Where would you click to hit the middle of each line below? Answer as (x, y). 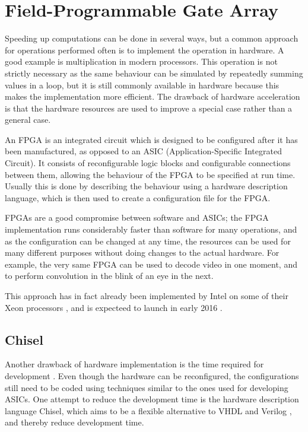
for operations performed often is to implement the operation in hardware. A (145, 50)
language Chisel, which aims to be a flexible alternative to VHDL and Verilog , (148, 410)
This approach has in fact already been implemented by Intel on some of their (147, 296)
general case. (28, 120)
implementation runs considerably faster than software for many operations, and (151, 229)
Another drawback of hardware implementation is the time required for (134, 364)
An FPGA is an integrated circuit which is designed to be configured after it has (151, 139)
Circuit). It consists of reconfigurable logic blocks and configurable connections (148, 163)
